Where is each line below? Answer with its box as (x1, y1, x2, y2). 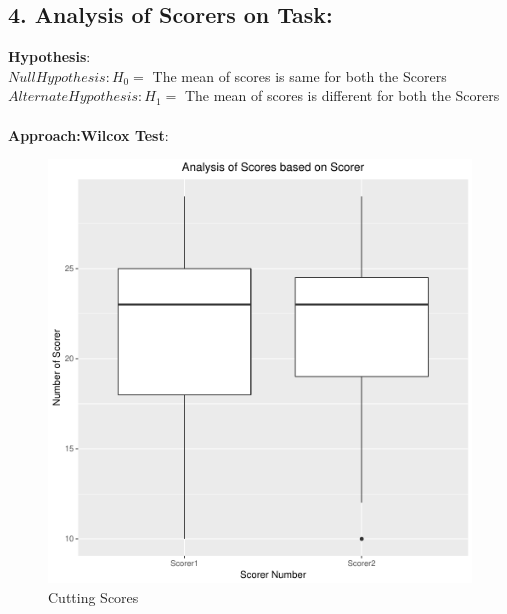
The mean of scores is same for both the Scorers (152, 65, 447, 86)
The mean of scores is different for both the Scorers (184, 85, 500, 106)
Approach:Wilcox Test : (8, 124, 169, 145)
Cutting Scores (48, 586, 139, 607)
